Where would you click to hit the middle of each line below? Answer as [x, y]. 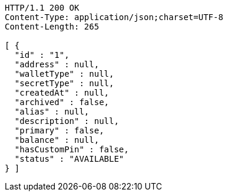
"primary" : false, [59, 130]
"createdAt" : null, [62, 93]
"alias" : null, [52, 112]
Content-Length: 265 [52, 27]
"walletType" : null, [64, 74]
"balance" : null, [57, 140]
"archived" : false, [62, 102]
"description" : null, [67, 121]
